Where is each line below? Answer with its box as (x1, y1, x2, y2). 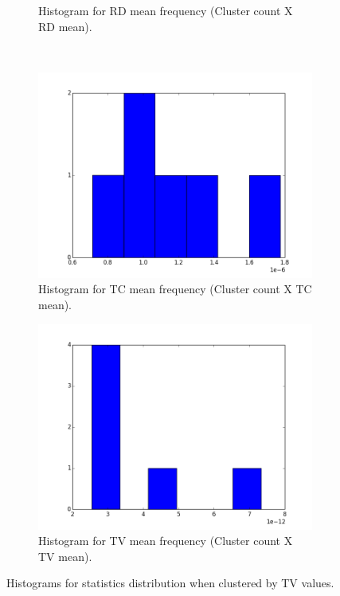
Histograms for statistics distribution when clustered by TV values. (6, 574, 334, 591)
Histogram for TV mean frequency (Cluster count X (38, 532, 293, 549)
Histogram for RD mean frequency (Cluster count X (38, 2, 293, 18)
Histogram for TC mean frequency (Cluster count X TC (38, 280, 312, 297)
